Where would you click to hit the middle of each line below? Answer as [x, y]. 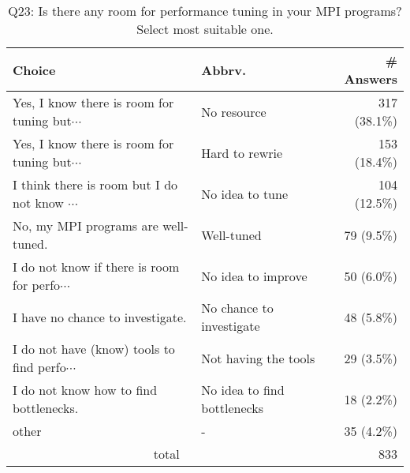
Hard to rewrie [242, 152]
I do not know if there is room [96, 267]
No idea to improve [254, 276]
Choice [34, 69]
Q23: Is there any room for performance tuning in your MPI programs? [205, 11]
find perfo [39, 367]
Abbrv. [224, 69]
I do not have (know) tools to [94, 349]
